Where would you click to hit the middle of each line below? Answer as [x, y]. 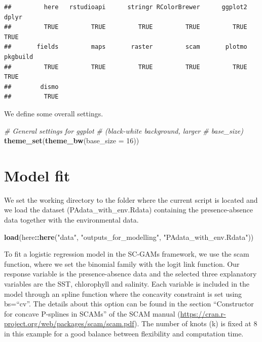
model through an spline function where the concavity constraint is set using [123, 293]
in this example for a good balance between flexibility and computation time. [124, 333]
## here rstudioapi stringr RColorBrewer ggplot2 [126, 7]
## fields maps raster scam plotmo [126, 47]
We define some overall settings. [54, 113]
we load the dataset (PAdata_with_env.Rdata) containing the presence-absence [129, 210]
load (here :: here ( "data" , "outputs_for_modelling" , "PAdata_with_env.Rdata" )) [129, 237]
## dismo [31, 87]
